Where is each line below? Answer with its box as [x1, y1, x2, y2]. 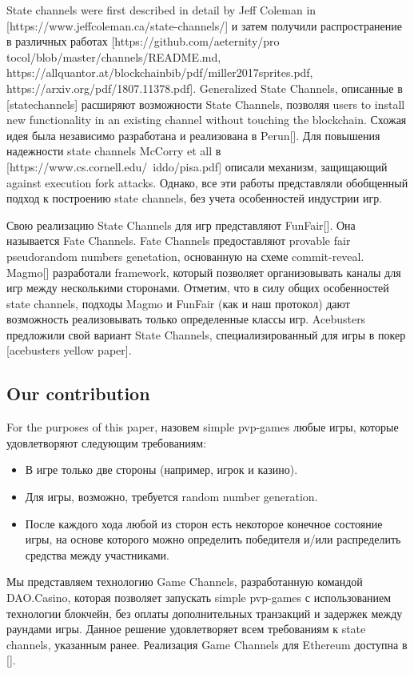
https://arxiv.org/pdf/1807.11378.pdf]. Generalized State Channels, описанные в [6, 79, 403, 96]
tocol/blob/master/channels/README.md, [6, 48, 221, 65]
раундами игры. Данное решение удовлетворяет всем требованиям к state [6, 620, 366, 637]
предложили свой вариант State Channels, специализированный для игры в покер [6, 326, 406, 343]
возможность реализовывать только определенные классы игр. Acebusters [6, 311, 366, 327]
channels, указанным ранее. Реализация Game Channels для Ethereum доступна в [6, 636, 408, 652]
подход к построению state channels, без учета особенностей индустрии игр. [6, 190, 383, 207]
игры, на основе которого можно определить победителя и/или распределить [25, 531, 401, 548]
